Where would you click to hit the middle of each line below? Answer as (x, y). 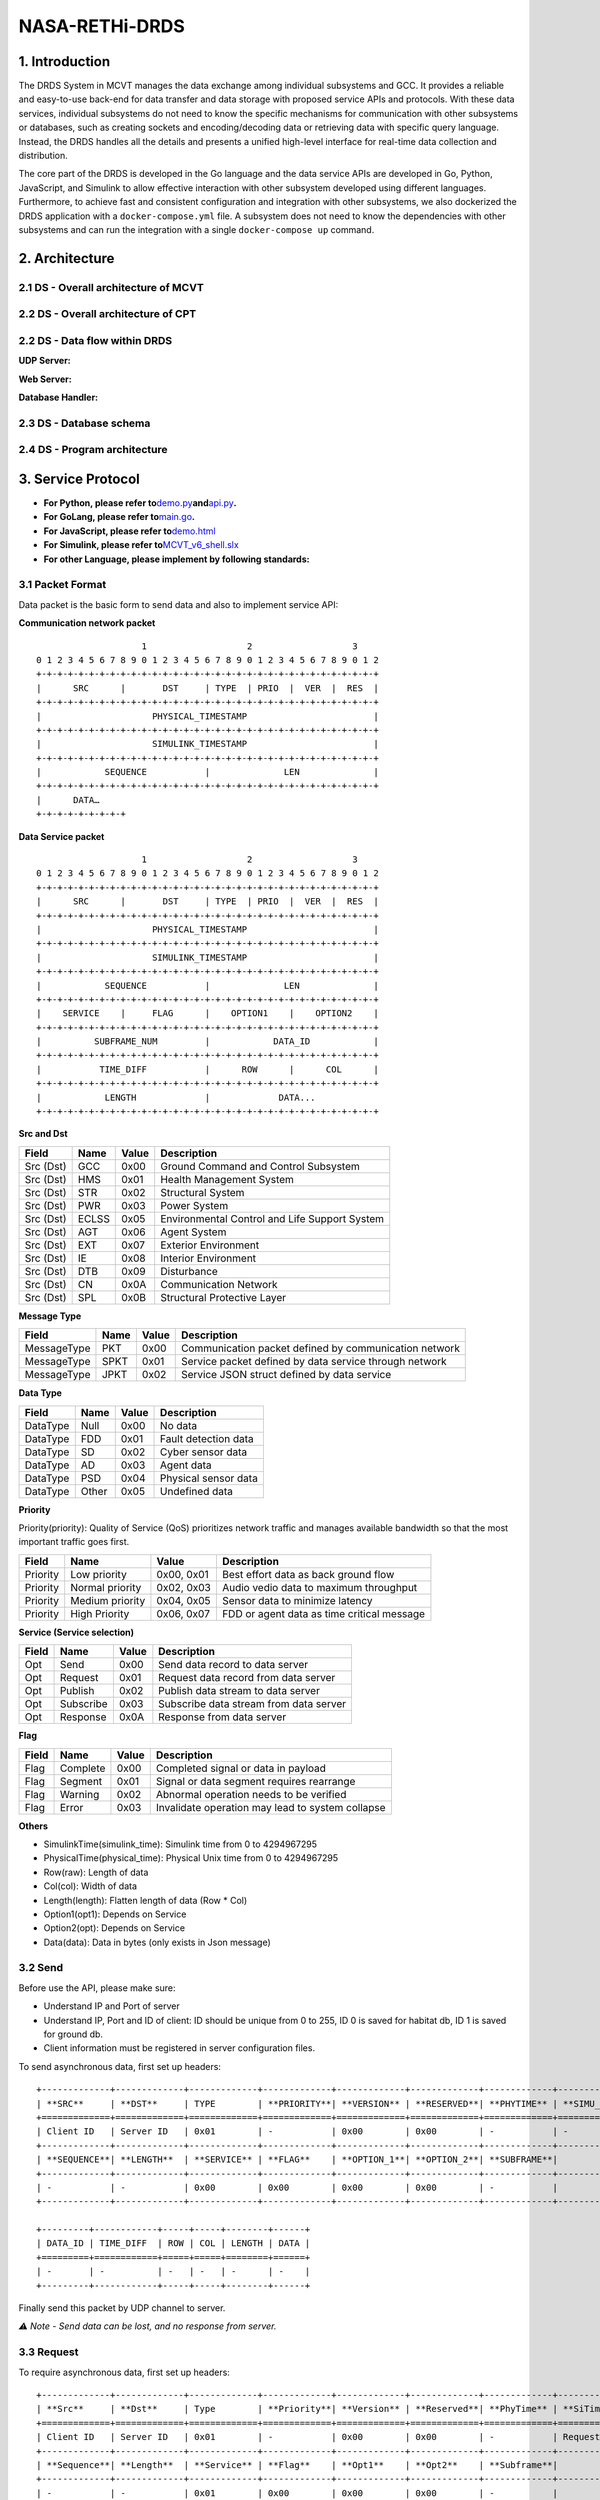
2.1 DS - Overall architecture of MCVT (111, 287)
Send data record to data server (233, 1665)
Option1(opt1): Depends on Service (115, 1914)
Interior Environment (208, 1258)
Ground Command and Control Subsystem (260, 1166)
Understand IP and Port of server (111, 2006)
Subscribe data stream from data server (252, 1704)
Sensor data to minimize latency (297, 1600)
